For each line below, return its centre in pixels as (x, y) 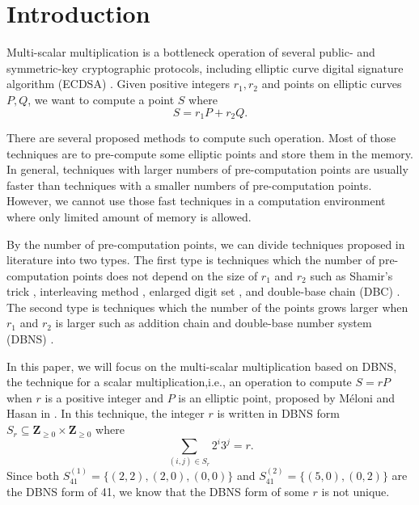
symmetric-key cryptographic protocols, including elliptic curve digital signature (205, 67)
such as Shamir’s (351, 275)
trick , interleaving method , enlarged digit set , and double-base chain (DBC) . (203, 291)
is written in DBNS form (278, 413)
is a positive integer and (104, 397)
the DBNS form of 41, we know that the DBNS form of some (158, 491)
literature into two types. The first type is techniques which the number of (191, 260)
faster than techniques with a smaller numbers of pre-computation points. (189, 185)
